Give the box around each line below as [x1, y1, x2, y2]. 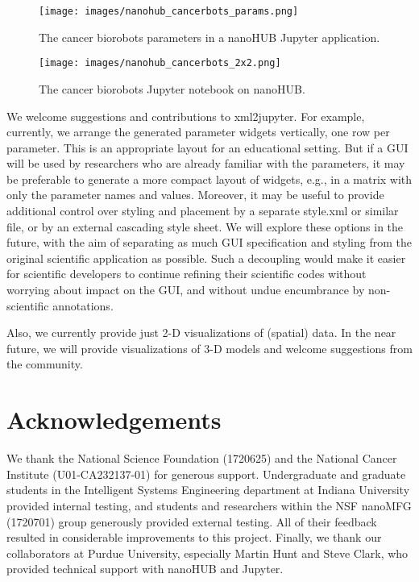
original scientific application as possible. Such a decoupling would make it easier [6, 249, 406, 266]
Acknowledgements [6, 403, 222, 436]
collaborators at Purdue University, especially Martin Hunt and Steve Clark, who [6, 544, 409, 561]
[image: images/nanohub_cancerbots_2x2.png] [39, 57, 281, 69]
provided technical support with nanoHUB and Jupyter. [6, 560, 284, 577]
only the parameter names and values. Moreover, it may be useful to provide [6, 186, 384, 203]
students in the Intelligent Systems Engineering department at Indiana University [6, 481, 410, 498]
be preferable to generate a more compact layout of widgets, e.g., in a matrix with [6, 170, 413, 187]
